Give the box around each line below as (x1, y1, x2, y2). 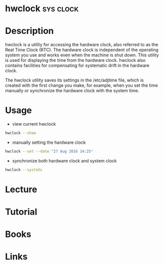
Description (5, 26, 54, 37)
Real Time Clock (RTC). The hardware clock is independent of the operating (5, 47, 159, 53)
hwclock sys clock (5, 3, 79, 14)
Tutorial (5, 207, 38, 217)
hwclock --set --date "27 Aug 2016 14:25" (5, 149, 93, 154)
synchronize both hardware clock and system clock (12, 158, 117, 163)
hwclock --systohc (5, 167, 43, 172)
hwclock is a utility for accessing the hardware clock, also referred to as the (5, 42, 159, 48)
